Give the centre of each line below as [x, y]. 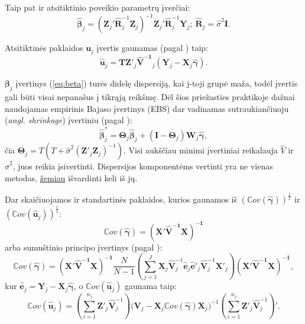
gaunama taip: [150, 286]
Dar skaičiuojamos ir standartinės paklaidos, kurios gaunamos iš [121, 199]
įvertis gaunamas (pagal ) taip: [152, 48]
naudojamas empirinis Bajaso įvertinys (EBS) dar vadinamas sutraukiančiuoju [147, 108]
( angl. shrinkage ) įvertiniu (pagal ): [69, 120]
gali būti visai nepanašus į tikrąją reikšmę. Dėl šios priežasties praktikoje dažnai [150, 97]
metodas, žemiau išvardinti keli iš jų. [71, 177]
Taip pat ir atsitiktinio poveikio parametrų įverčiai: [98, 7]
